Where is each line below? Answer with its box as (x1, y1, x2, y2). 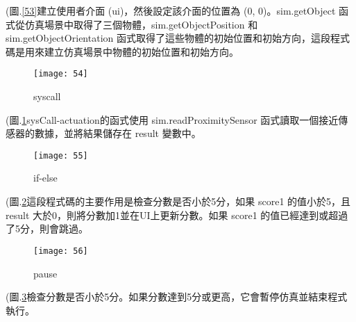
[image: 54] (33, 69, 88, 79)
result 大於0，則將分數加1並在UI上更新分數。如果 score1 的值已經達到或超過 (6, 207, 348, 222)
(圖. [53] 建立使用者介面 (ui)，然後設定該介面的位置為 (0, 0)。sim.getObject (6, 3, 336, 17)
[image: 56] (33, 245, 88, 256)
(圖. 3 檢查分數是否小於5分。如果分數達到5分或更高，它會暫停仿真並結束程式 (6, 289, 348, 304)
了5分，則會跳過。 (6, 221, 88, 236)
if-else (33, 170, 58, 185)
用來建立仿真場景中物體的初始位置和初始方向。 (24, 44, 239, 58)
